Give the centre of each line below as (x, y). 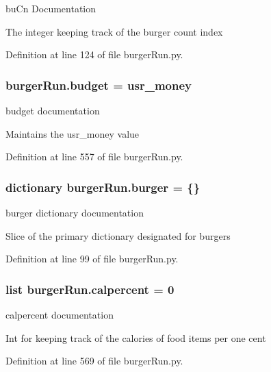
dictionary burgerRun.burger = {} (103, 187)
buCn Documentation (51, 8)
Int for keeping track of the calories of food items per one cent (136, 337)
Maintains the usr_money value (73, 133)
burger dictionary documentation (75, 212)
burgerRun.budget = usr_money (99, 85)
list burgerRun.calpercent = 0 (90, 289)
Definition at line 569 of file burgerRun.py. (94, 361)
